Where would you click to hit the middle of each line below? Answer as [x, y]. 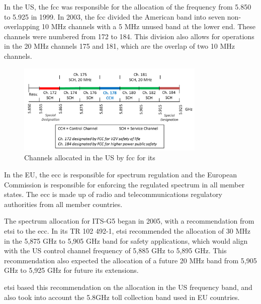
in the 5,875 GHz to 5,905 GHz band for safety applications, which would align [126, 240]
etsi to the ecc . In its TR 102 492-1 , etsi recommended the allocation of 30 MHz [127, 231]
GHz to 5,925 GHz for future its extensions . [71, 270]
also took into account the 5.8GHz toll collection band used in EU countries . [122, 297]
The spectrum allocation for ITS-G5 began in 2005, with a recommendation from [129, 221]
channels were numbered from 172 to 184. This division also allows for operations [129, 36]
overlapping [22, 26]
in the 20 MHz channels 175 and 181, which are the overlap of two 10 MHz [120, 46]
